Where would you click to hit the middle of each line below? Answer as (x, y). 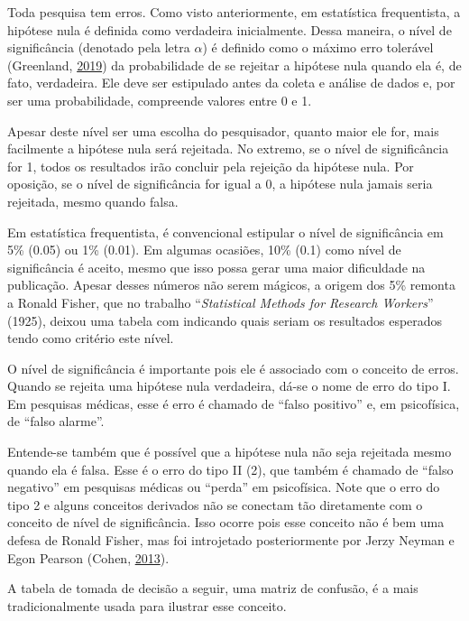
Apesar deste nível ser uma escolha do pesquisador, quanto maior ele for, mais (223, 130)
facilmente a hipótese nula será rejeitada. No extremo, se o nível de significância (228, 148)
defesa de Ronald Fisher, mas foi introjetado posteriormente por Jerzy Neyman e (231, 540)
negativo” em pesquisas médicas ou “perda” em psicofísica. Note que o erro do (224, 487)
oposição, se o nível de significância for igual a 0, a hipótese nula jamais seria (220, 184)
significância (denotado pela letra (99, 47)
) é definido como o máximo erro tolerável (318, 47)
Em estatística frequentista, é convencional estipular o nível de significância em (225, 232)
